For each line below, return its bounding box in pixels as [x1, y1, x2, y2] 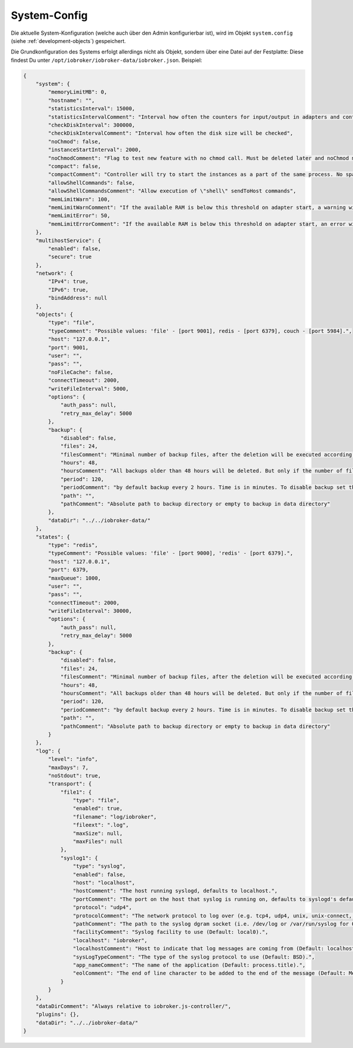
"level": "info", [48, 756, 98, 763]
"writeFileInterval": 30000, [48, 608, 132, 614]
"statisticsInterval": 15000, [48, 105, 135, 112]
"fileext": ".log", [72, 821, 129, 829]
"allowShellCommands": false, [48, 179, 135, 186]
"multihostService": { [35, 237, 101, 244]
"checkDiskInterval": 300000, [48, 122, 135, 129]
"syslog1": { [60, 854, 98, 861]
